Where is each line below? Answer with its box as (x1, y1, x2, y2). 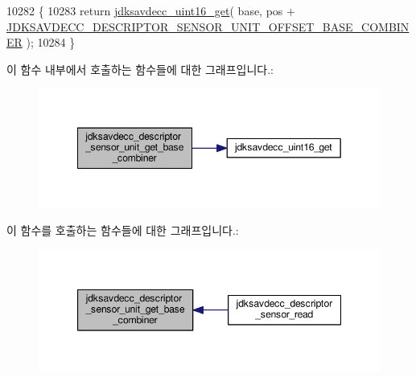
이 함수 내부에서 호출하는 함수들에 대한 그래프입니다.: (6, 60, 274, 77)
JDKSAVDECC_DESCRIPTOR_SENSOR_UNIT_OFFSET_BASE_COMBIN (6, 18, 410, 35)
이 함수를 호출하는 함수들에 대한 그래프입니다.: (6, 222, 239, 239)
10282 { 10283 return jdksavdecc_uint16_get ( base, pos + (6, 2, 295, 18)
